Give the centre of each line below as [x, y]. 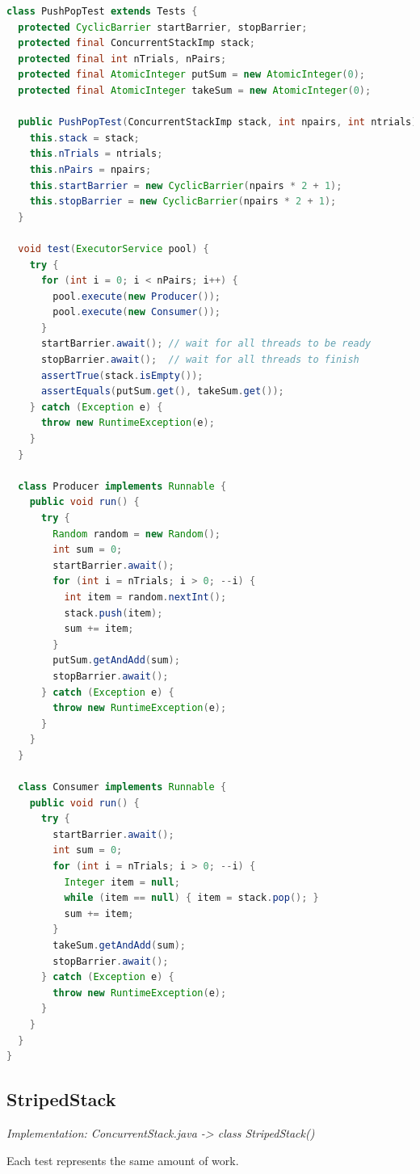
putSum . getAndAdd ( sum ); [116, 661]
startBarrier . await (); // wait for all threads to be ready [206, 344]
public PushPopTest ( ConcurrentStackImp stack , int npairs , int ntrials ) [218, 122]
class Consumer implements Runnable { [122, 787]
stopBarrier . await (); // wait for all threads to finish [200, 360]
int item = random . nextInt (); [145, 597]
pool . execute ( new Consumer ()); [136, 312]
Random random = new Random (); [136, 534]
